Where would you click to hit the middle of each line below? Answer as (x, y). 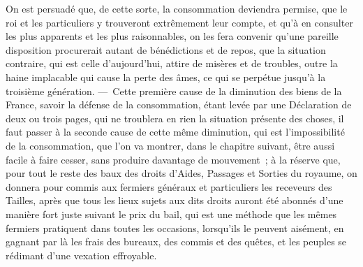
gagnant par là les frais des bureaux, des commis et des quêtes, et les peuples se (176, 241)
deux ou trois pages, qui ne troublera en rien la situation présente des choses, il (175, 118)
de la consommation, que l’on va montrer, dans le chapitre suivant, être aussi (170, 145)
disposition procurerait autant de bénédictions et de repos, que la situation (166, 49)
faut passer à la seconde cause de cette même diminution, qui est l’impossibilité (175, 132)
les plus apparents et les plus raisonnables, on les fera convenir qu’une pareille (172, 36)
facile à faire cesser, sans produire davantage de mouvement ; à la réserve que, (173, 159)
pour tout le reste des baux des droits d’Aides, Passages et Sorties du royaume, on (181, 173)
